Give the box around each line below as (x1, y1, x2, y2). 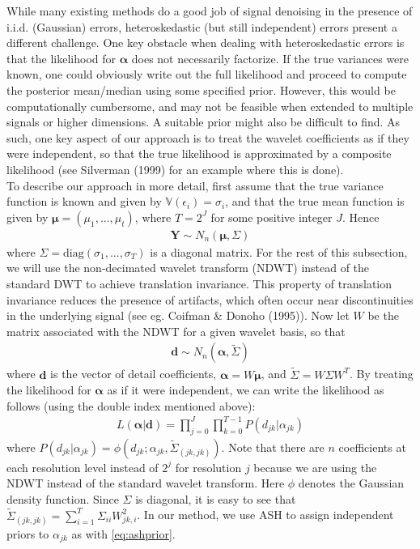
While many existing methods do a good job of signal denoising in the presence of (6, 2, 413, 19)
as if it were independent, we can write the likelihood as (107, 381, 384, 398)
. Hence (342, 208, 380, 225)
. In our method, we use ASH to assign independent (137, 506, 394, 523)
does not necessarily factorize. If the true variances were (131, 49, 409, 66)
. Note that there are (221, 438, 325, 455)
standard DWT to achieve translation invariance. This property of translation (6, 274, 392, 292)
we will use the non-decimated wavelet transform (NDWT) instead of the (6, 259, 370, 276)
